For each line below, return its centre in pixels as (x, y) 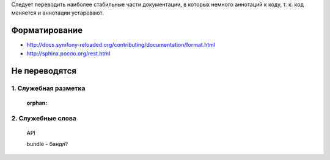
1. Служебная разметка (48, 88)
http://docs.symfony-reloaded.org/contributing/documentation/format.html (121, 45)
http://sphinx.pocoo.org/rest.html (68, 53)
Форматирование (47, 30)
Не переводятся (44, 71)
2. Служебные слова (44, 119)
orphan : (37, 103)
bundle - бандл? (47, 144)
